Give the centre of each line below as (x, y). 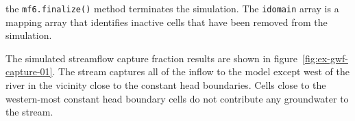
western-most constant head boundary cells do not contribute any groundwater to (177, 98)
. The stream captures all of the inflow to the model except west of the (201, 71)
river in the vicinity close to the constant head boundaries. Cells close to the (166, 85)
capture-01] (29, 71)
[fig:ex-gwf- (325, 58)
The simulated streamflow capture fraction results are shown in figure (152, 58)
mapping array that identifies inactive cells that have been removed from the (167, 22)
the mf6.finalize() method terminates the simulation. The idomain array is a (172, 8)
